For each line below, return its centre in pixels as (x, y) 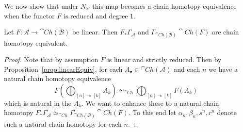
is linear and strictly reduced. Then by (164, 59)
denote (227, 112)
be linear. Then (95, 32)
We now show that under (41, 6)
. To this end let (152, 112)
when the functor (29, 15)
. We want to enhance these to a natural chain (150, 103)
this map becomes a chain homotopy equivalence (164, 6)
